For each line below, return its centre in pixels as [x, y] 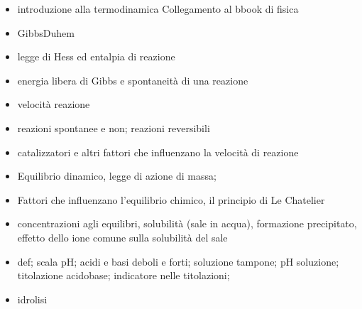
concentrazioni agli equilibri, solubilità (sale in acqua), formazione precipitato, [187, 223]
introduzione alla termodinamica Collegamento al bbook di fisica [158, 9]
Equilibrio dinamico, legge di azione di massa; [117, 176]
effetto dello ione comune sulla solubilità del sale [122, 237]
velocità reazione [54, 104]
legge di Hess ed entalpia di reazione [96, 56]
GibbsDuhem [46, 32]
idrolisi [32, 299]
